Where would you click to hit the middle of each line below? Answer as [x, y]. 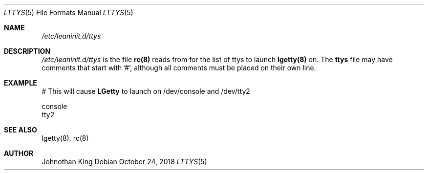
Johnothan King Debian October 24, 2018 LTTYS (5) [124, 162]
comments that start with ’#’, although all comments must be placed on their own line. [179, 68]
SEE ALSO [21, 130]
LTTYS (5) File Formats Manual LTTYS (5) [69, 12]
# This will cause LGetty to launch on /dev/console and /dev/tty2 [146, 91]
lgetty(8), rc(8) [65, 138]
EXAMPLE [21, 83]
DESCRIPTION [27, 51]
